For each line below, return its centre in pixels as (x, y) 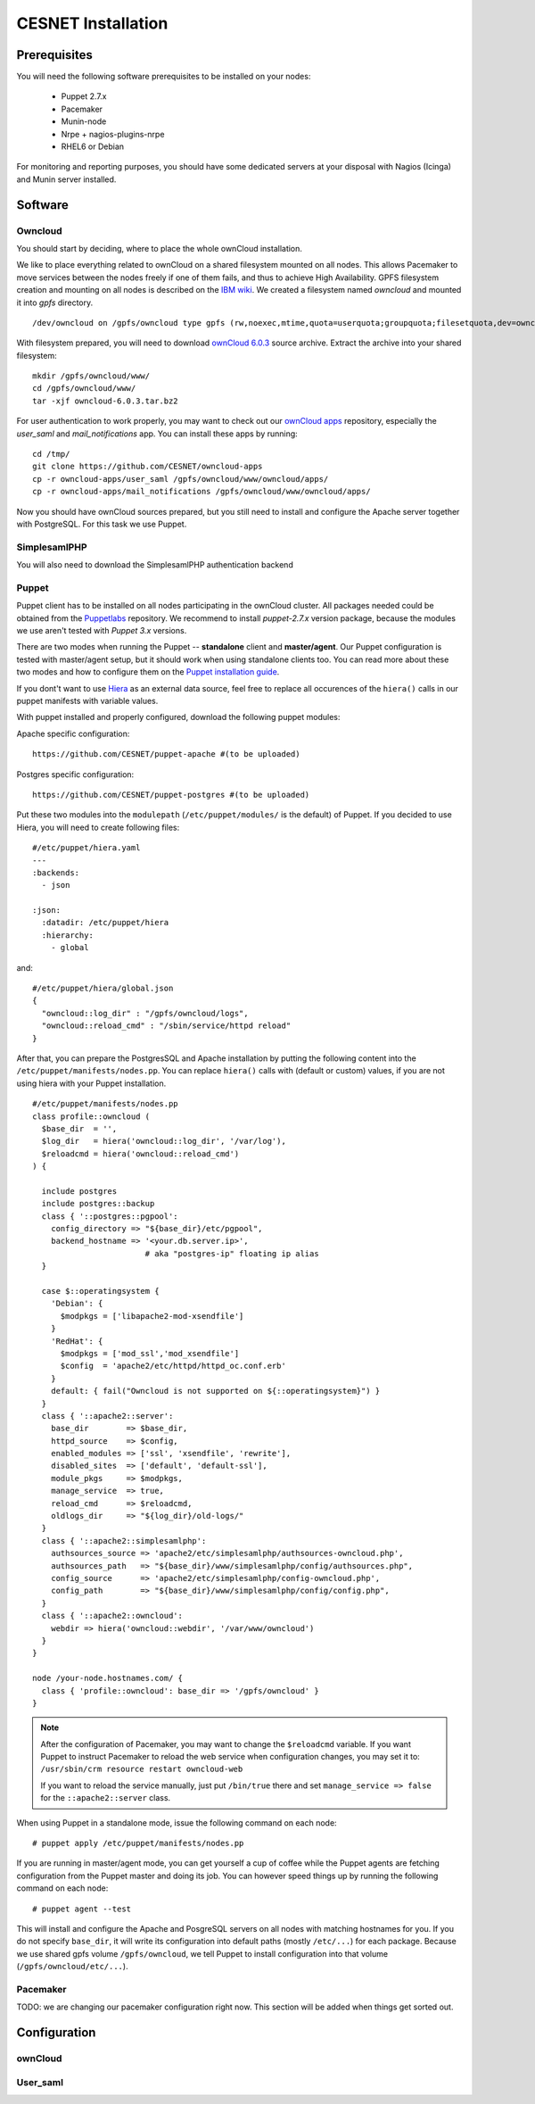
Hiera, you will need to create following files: (98, 827)
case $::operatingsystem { (100, 1291)
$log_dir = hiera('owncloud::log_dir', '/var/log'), (164, 1141)
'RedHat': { (77, 1341)
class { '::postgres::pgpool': (110, 1216)
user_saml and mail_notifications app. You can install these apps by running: (157, 434)
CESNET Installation (92, 23)
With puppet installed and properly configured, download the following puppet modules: (178, 717)
